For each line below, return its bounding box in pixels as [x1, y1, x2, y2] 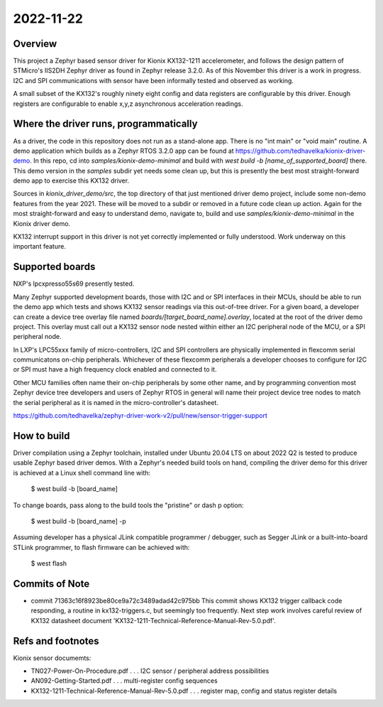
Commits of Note [13, 578, 90, 590]
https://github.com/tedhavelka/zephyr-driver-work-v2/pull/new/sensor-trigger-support [13, 411, 267, 420]
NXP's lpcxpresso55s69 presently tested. [13, 279, 135, 288]
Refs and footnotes [13, 635, 99, 647]
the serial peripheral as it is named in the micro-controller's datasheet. [13, 398, 219, 406]
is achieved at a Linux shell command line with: [13, 468, 151, 477]
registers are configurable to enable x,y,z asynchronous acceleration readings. [13, 99, 243, 108]
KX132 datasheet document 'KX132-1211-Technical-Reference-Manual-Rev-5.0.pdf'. [30, 616, 276, 625]
